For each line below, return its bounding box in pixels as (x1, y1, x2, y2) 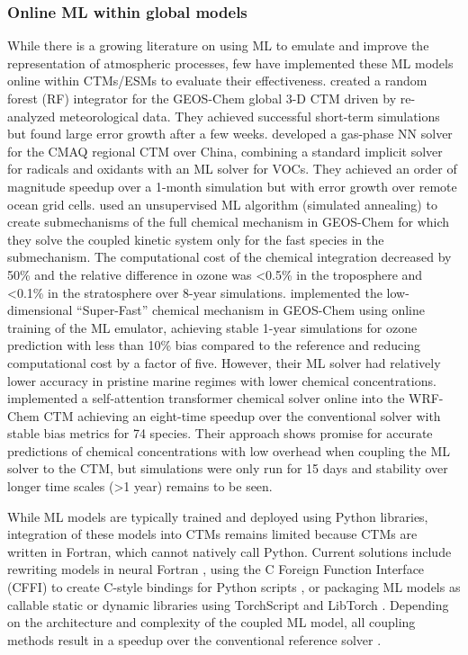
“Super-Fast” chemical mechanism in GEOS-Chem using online (76, 301, 426, 319)
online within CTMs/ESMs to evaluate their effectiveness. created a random (7, 71, 427, 90)
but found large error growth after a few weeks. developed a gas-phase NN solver (7, 124, 453, 143)
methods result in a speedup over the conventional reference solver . (7, 630, 382, 649)
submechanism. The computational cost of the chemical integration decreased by (7, 247, 452, 266)
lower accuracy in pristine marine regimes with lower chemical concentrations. (7, 371, 436, 390)
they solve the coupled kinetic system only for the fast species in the (7, 229, 384, 248)
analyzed (7, 106, 56, 125)
